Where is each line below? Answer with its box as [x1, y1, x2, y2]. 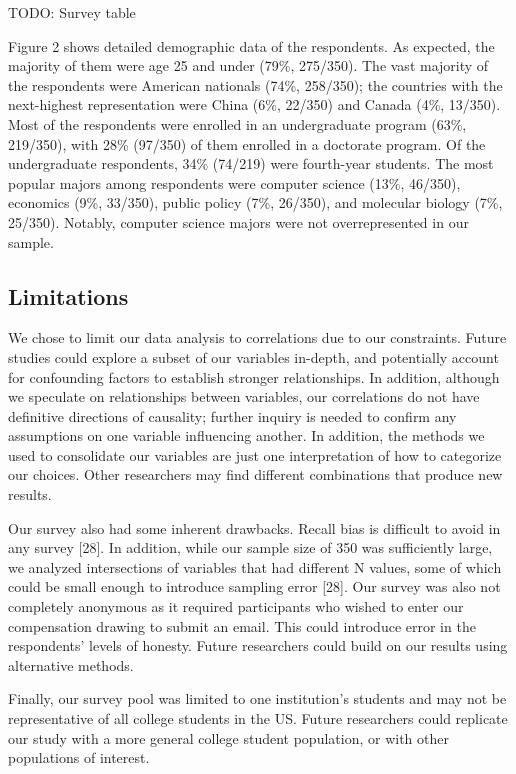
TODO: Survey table [8, 2, 136, 22]
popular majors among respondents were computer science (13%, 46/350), [8, 172, 461, 193]
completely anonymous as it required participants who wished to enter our [8, 596, 464, 617]
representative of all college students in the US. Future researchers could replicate [8, 708, 508, 729]
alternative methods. [8, 654, 134, 675]
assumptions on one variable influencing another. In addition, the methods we [8, 425, 485, 446]
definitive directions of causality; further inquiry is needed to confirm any [8, 405, 457, 426]
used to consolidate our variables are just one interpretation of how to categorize [8, 444, 502, 465]
